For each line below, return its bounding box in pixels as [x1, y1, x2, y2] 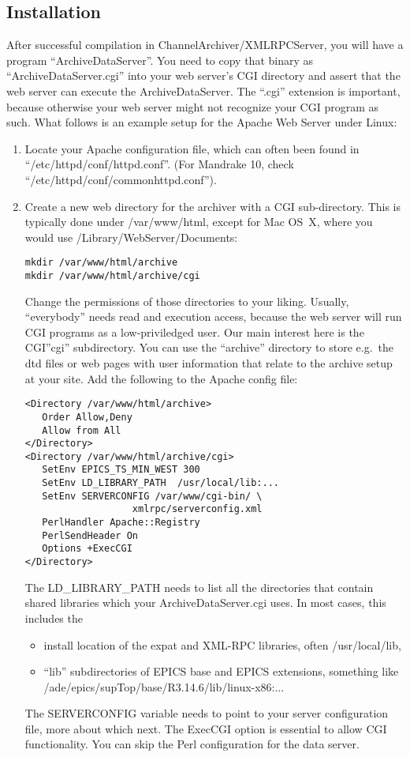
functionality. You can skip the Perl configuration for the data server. [24, 736, 360, 752]
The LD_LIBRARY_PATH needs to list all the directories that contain [24, 578, 374, 595]
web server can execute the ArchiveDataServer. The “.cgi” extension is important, [6, 82, 401, 99]
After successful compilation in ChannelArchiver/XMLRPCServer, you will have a [6, 36, 404, 53]
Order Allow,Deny [42, 411, 132, 423]
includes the [24, 609, 83, 626]
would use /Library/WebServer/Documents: [24, 228, 238, 245]
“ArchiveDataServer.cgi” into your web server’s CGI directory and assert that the [6, 67, 401, 84]
